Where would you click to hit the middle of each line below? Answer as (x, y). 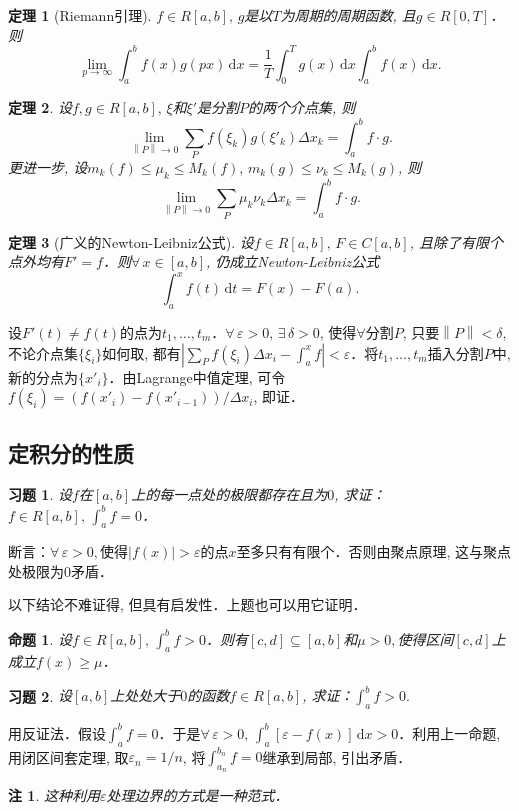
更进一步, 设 (48, 166)
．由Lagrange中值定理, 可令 (197, 376)
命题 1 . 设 (40, 638)
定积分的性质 (71, 452)
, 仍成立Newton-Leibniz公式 (292, 261)
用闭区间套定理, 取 (68, 756)
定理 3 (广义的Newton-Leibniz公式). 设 (131, 241)
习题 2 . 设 (40, 695)
